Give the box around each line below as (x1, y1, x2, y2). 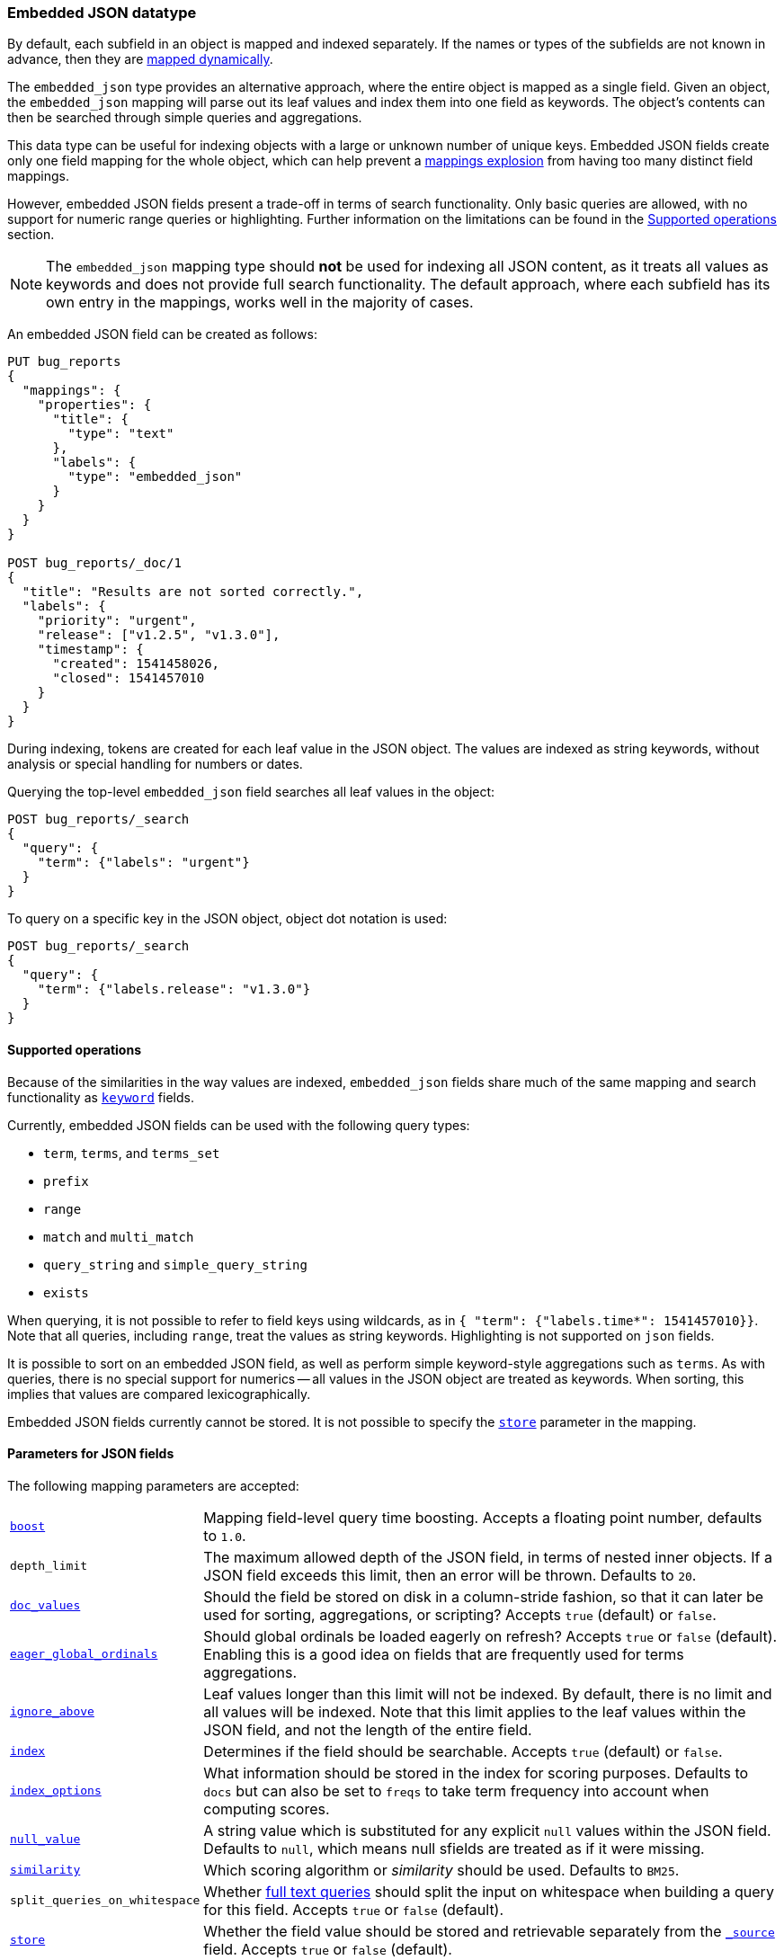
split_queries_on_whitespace (10, 1893, 200, 1908)
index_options (10, 1784, 102, 1798)
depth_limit (10, 1559, 88, 1573)
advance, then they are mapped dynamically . (7, 51, 273, 67)
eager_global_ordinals (10, 1647, 158, 1662)
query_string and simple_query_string (43, 1256, 307, 1272)
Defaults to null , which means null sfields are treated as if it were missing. (203, 1839, 705, 1858)
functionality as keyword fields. (7, 1089, 194, 1105)
